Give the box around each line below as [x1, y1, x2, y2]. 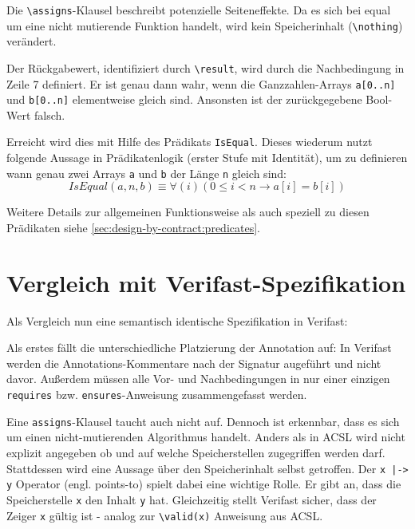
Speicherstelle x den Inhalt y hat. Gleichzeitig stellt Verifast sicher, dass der [6, 491, 377, 507]
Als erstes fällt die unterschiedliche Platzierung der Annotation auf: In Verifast [6, 339, 392, 356]
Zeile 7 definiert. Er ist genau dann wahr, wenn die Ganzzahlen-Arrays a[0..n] [6, 75, 396, 92]
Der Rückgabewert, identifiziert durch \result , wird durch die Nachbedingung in [6, 59, 405, 76]
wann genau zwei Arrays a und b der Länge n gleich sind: [6, 164, 287, 181]
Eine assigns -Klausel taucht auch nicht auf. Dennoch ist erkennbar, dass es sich [6, 413, 400, 429]
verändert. [6, 33, 57, 49]
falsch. [34, 106, 65, 123]
